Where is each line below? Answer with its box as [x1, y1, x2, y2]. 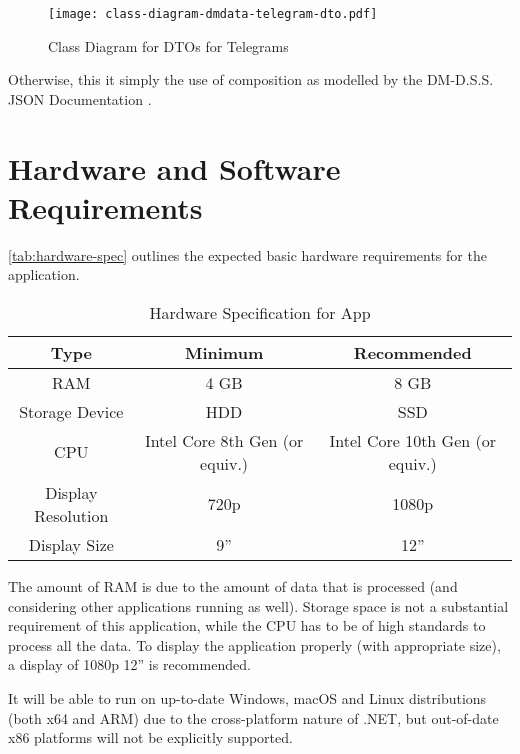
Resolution [34, 503, 109, 527]
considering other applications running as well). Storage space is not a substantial [8, 595, 509, 616]
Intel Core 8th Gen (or [144, 428, 304, 452]
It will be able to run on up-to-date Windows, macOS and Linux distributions [8, 687, 487, 708]
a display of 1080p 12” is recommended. [8, 654, 251, 675]
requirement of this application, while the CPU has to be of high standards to [8, 615, 486, 636]
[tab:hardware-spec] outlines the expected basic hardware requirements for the [8, 244, 487, 265]
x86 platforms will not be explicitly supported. [8, 727, 293, 748]
